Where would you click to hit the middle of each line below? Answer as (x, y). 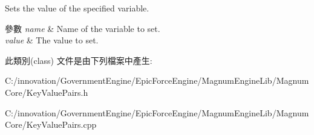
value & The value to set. (52, 40)
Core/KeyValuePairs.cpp (51, 124)
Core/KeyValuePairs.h (47, 92)
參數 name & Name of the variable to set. (83, 28)
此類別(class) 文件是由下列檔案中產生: (79, 60)
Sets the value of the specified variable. (77, 8)
